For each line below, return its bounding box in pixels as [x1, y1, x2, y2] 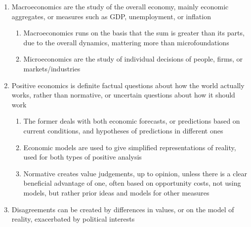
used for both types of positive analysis [23, 152, 142, 162]
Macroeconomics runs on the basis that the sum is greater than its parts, [23, 28, 245, 38]
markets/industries [23, 63, 81, 73]
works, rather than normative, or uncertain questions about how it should [11, 90, 235, 100]
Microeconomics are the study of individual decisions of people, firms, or [23, 54, 243, 64]
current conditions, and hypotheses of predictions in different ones [23, 125, 223, 135]
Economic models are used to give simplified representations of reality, [23, 142, 236, 152]
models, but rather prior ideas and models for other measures [23, 187, 209, 197]
